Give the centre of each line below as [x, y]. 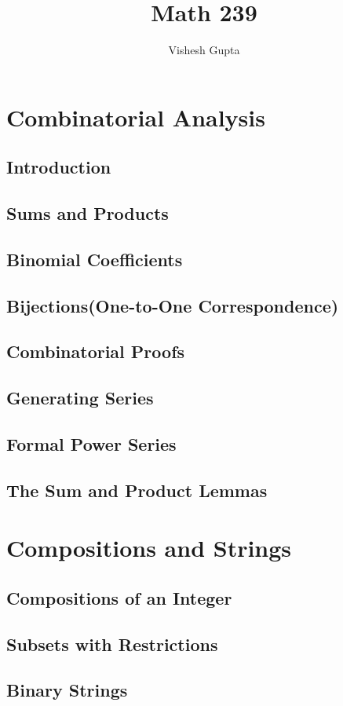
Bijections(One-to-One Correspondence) [173, 305]
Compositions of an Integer [119, 597]
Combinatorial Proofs [96, 351]
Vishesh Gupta [204, 50]
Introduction [59, 167]
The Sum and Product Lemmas [137, 490]
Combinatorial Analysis [136, 117]
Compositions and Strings [149, 548]
